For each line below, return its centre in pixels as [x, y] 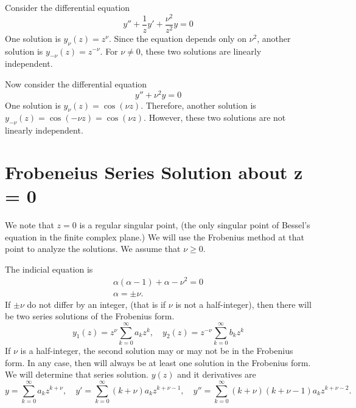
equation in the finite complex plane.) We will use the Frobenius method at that [155, 236]
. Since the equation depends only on [177, 38]
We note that [30, 225]
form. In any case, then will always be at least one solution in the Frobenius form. [158, 362]
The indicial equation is [49, 269]
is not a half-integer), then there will [243, 304]
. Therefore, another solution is [198, 105]
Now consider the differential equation [76, 83]
